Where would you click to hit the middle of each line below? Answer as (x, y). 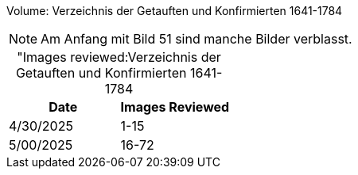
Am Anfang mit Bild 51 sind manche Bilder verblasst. (197, 39)
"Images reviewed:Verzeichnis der (119, 57)
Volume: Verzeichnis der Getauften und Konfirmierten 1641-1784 (175, 11)
